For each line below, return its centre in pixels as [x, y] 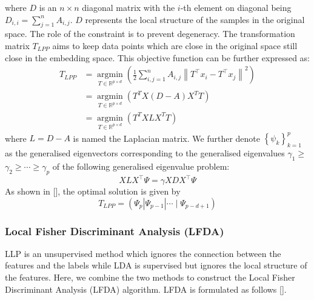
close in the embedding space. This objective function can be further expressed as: [158, 57]
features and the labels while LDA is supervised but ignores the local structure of [156, 265]
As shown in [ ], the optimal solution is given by [93, 191]
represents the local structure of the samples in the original [195, 19]
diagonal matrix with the [129, 7]
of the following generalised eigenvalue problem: [141, 166]
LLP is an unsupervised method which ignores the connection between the [143, 253]
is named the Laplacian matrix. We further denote [166, 138]
